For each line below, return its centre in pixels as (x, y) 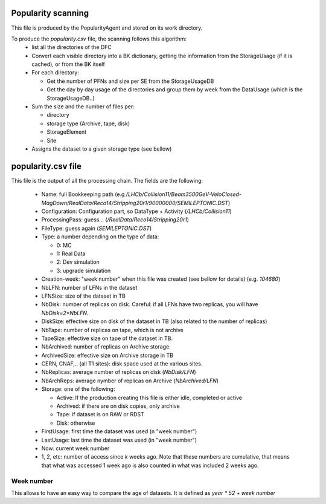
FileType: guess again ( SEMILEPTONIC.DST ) (97, 228)
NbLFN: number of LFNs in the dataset (89, 287)
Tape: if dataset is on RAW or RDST (100, 414)
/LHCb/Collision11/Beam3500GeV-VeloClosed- (184, 194)
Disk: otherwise (76, 423)
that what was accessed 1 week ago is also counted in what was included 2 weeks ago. (150, 465)
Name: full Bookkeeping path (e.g (83, 194)
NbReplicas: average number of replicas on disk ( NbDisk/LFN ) (119, 372)
